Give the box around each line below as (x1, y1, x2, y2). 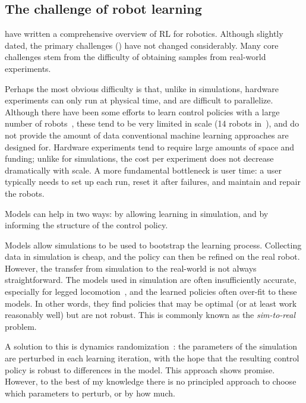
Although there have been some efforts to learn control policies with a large (5, 105, 280, 118)
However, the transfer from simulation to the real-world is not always (5, 262, 257, 274)
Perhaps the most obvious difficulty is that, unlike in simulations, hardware (5, 82, 279, 95)
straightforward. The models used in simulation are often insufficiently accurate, (5, 273, 296, 286)
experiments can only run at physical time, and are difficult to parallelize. (5, 94, 273, 106)
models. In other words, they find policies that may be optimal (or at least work (5, 297, 297, 309)
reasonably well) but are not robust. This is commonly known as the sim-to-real (5, 308, 295, 321)
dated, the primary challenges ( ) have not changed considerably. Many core (5, 39, 279, 51)
